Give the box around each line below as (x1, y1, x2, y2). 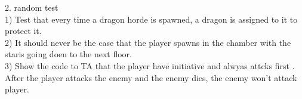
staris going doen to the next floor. (5, 48, 132, 60)
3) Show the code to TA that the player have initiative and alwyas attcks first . (5, 59, 295, 72)
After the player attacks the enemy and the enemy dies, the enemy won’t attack (5, 71, 297, 83)
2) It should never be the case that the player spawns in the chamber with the (5, 36, 291, 48)
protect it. (5, 24, 42, 37)
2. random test (5, 1, 58, 13)
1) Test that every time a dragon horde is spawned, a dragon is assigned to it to (5, 13, 298, 25)
